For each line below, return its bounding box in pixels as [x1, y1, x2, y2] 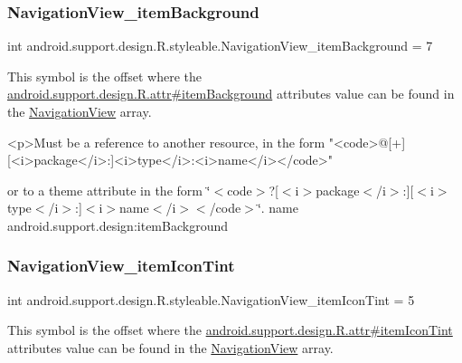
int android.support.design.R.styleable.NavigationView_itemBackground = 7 [7, 36, 433, 55]
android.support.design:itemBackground [7, 215, 228, 234]
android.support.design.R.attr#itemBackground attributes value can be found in [7, 84, 455, 103]
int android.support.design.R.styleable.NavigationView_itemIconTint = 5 [7, 290, 415, 309]
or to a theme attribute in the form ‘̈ [7, 180, 211, 199]
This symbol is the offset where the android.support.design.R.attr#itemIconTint [7, 320, 453, 339]
